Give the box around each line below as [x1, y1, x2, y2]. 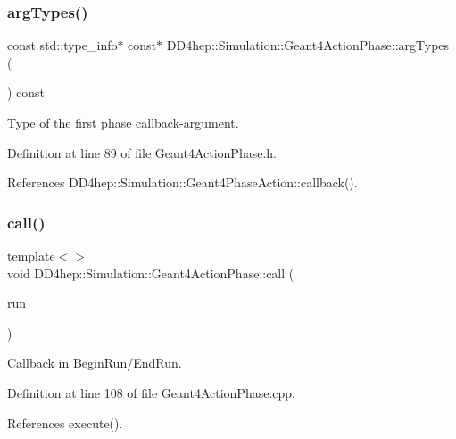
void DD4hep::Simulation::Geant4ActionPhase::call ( [7, 263, 294, 282]
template [7, 246, 55, 264]
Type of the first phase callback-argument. [7, 113, 239, 131]
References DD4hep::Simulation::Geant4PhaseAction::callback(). [7, 173, 358, 192]
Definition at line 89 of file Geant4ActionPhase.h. [7, 143, 277, 162]
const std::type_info [7, 36, 118, 54]
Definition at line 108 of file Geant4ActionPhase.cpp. [7, 383, 295, 402]
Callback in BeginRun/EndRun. [7, 353, 182, 372]
